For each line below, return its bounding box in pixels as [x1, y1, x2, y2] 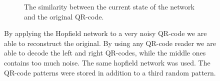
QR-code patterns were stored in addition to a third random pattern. [4, 67, 216, 77]
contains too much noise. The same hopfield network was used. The [4, 57, 210, 67]
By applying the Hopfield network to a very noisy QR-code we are [4, 28, 207, 38]
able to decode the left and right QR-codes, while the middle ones [4, 47, 206, 58]
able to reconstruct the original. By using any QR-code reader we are [4, 37, 216, 48]
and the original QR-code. [24, 11, 104, 21]
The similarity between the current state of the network [24, 1, 194, 11]
